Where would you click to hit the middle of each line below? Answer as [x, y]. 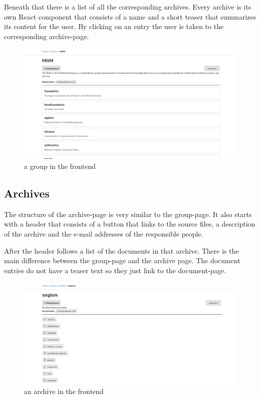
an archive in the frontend [64, 391]
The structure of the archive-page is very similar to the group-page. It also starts [128, 214]
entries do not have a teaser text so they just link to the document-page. [115, 270]
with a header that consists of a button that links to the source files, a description [130, 224]
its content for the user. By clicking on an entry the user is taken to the [114, 26]
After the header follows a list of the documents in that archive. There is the [121, 250]
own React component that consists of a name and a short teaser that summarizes [130, 16]
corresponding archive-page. [46, 36]
